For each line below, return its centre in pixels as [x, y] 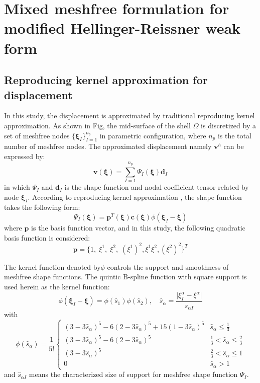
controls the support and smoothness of [168, 266]
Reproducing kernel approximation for [106, 80]
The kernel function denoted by [52, 266]
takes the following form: [42, 207]
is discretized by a [228, 125]
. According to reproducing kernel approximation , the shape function [135, 197]
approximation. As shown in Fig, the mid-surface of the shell [97, 125]
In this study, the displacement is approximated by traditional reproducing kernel [129, 116]
